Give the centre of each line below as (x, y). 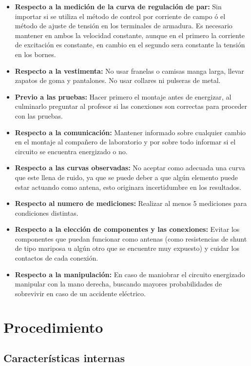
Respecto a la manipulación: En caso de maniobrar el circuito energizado (130, 274)
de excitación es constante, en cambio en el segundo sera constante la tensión (130, 45)
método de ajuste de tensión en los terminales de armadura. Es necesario (124, 26)
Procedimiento (53, 327)
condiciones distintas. (47, 213)
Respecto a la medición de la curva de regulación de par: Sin (118, 6)
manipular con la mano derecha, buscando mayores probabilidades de (118, 284)
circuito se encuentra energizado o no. (71, 151)
